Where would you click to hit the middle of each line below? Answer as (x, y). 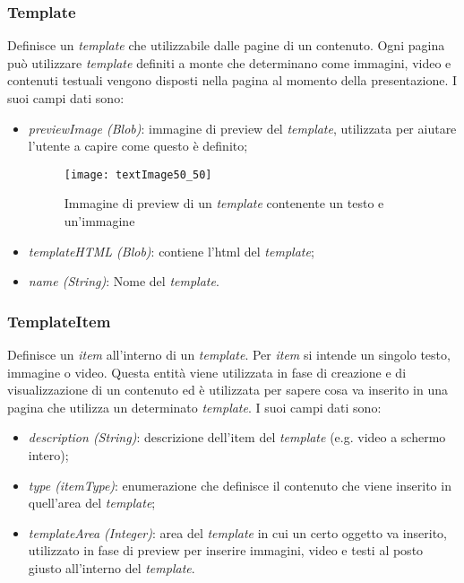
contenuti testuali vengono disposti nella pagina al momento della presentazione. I (232, 80)
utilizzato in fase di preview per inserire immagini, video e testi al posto (226, 550)
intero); (48, 455)
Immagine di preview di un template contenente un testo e (224, 203)
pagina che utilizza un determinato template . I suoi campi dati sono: (194, 407)
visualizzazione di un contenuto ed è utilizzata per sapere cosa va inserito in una (228, 390)
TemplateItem (59, 321)
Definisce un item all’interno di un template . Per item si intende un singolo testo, (229, 355)
